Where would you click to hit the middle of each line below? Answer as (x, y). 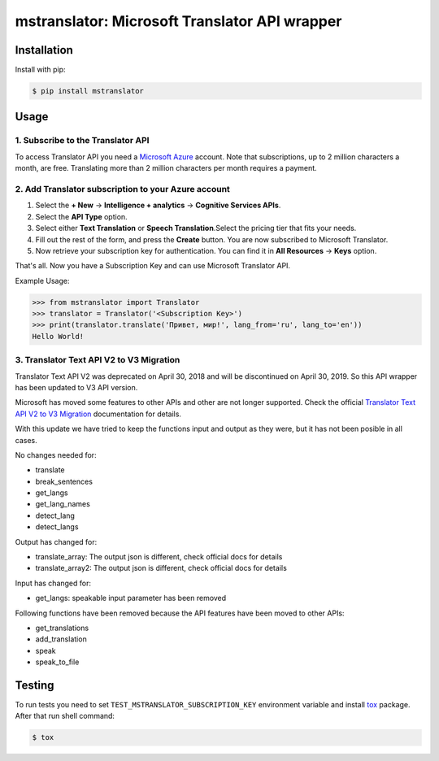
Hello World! (58, 336)
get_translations (62, 628)
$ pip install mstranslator (88, 91)
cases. (26, 440)
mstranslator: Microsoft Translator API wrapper (178, 21)
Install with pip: (40, 70)
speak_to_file (57, 662)
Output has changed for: (56, 541)
